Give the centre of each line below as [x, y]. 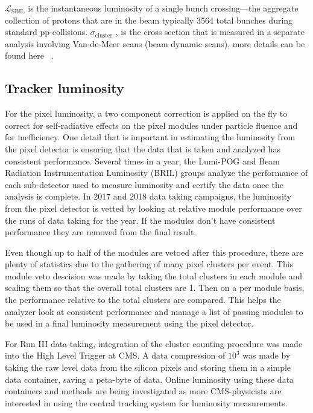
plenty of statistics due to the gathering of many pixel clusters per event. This [149, 264]
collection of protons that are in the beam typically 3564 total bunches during [149, 20]
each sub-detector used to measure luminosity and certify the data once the [144, 184]
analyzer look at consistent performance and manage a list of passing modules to [154, 311]
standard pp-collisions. [46, 32]
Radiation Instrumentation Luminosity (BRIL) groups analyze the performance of [156, 173]
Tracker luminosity [65, 88]
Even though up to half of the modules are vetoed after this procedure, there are [154, 252]
